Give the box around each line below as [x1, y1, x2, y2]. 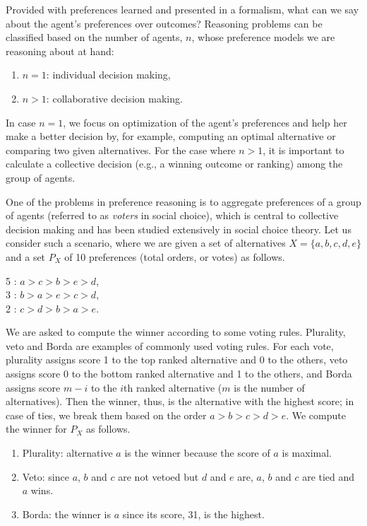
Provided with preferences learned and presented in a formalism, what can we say [6, 2, 359, 16]
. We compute [286, 407, 346, 422]
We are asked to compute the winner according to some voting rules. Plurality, [6, 325, 346, 339]
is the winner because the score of [124, 445, 270, 460]
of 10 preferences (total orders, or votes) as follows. [64, 249, 285, 264]
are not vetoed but [118, 469, 199, 484]
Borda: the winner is [22, 506, 111, 521]
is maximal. [282, 445, 332, 460]
